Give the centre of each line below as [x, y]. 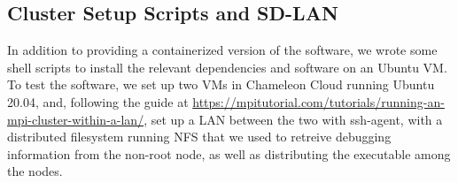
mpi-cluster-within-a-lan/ [76, 119]
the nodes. [35, 171]
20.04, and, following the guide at [98, 101]
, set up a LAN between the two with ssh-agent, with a [293, 119]
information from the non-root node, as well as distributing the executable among [229, 153]
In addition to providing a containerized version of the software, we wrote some [222, 50]
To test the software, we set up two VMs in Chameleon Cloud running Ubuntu [221, 84]
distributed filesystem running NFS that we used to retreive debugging [199, 137]
